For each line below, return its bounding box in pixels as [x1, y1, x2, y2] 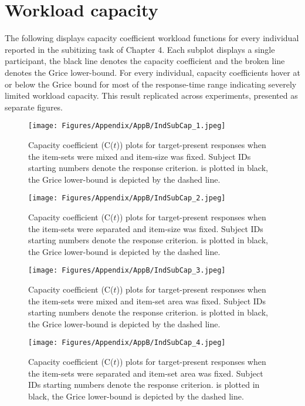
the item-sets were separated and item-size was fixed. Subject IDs [28, 222, 263, 234]
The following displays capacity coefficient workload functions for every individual [5, 32, 299, 44]
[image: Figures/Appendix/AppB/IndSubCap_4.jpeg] [28, 338, 226, 347]
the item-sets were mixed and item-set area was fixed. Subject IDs [28, 294, 266, 307]
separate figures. [5, 100, 63, 113]
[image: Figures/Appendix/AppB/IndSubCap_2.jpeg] [28, 194, 226, 203]
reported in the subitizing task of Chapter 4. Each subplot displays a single [5, 43, 275, 55]
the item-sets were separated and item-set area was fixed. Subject [28, 367, 263, 379]
